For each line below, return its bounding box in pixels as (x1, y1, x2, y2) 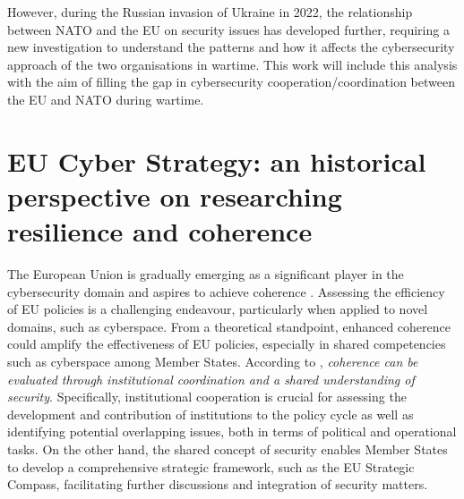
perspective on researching (7, 177, 342, 214)
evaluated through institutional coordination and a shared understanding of (7, 369, 415, 388)
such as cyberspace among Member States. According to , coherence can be (7, 352, 418, 371)
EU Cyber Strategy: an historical (7, 142, 426, 179)
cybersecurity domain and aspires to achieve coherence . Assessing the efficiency (7, 282, 445, 300)
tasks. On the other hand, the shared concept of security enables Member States (7, 440, 448, 458)
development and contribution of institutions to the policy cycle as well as (7, 404, 414, 423)
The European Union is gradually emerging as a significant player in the (7, 265, 404, 283)
